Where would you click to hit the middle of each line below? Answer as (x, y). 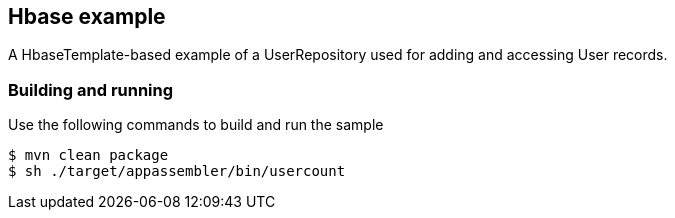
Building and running (91, 89)
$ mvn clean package (88, 155)
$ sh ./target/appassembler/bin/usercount (177, 171)
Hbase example (87, 16)
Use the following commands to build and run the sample (196, 125)
